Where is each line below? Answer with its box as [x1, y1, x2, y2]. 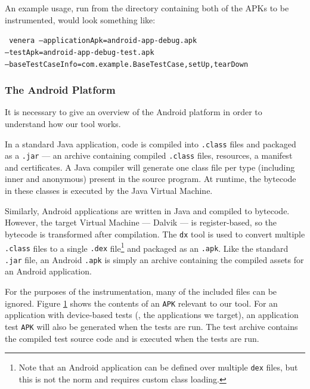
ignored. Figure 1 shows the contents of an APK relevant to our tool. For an [5, 297, 278, 309]
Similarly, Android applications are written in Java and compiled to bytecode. [5, 204, 290, 217]
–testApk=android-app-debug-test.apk [5, 48, 154, 57]
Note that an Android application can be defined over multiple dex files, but [18, 361, 298, 373]
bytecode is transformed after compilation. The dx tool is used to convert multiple [5, 227, 305, 240]
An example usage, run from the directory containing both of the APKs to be [5, 2, 289, 14]
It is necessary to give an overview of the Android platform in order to [5, 106, 262, 118]
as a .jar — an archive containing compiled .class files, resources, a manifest [5, 149, 293, 162]
